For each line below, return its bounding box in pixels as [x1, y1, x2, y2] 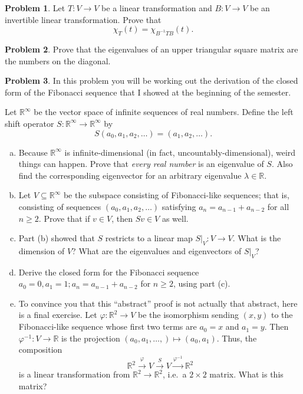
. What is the [232, 232, 281, 244]
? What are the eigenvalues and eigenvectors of [72, 244, 242, 257]
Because [18, 146, 48, 158]
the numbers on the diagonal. [5, 54, 111, 67]
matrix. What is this [209, 368, 284, 380]
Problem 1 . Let [5, 2, 65, 14]
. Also [271, 157, 293, 170]
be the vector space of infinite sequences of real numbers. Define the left [34, 106, 294, 118]
